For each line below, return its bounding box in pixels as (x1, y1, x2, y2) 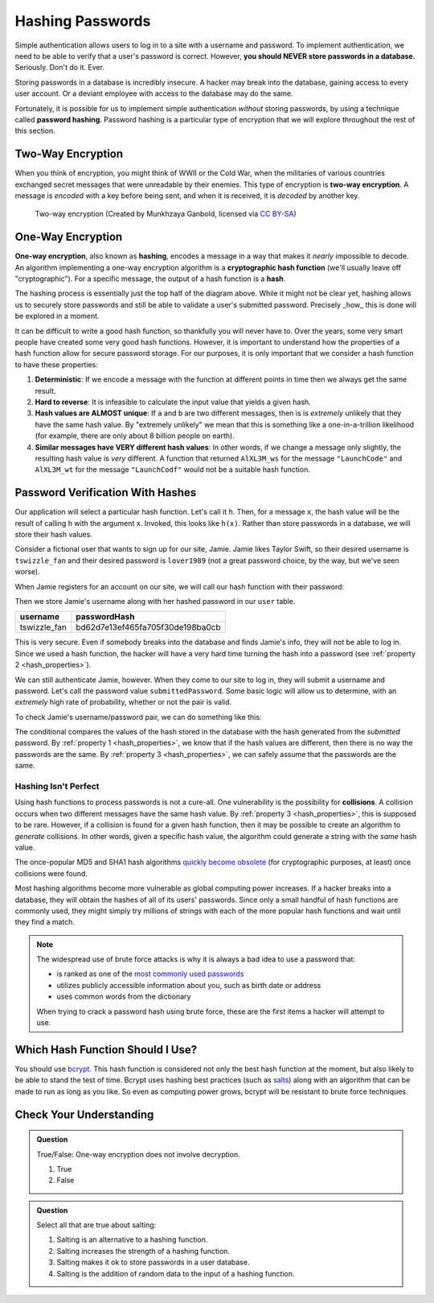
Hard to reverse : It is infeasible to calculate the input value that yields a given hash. (35, 397, 311, 407)
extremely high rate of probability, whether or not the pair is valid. (14, 697, 232, 707)
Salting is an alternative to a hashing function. (56, 1235, 208, 1244)
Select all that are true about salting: (36, 1220, 157, 1230)
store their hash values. (14, 529, 92, 539)
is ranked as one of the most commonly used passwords (56, 969, 244, 978)
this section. (14, 126, 55, 136)
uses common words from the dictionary (56, 991, 191, 1002)
